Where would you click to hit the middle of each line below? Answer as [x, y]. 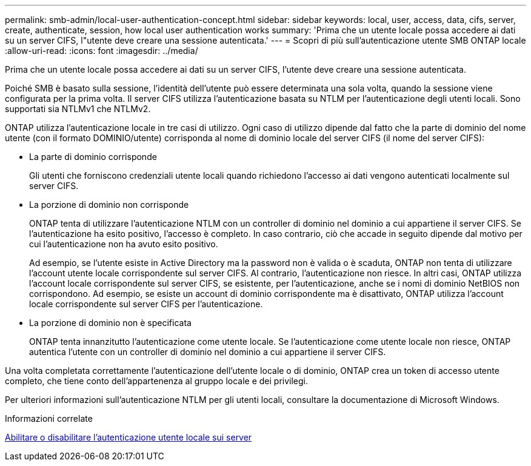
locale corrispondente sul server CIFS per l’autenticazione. [146, 304]
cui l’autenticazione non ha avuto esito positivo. [124, 244]
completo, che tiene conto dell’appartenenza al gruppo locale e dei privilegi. [157, 381]
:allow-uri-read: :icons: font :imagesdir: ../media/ [102, 51]
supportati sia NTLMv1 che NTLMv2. [78, 109]
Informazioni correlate [49, 418]
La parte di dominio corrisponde [93, 157]
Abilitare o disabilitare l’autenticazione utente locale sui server [129, 437]
